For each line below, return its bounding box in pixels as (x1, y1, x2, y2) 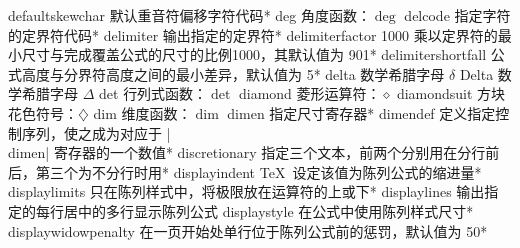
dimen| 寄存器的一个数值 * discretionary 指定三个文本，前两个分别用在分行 (8, 142, 486, 163)
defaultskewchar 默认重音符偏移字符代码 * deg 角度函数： (8, 5, 371, 25)
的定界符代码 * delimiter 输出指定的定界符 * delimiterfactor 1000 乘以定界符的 (8, 24, 498, 45)
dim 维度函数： (93, 102, 192, 123)
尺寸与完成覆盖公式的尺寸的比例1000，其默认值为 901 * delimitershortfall (21, 44, 487, 65)
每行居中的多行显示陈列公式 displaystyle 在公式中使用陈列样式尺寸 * (35, 200, 474, 221)
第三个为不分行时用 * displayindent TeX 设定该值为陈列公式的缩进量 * (35, 161, 482, 182)
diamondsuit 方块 (396, 83, 506, 104)
